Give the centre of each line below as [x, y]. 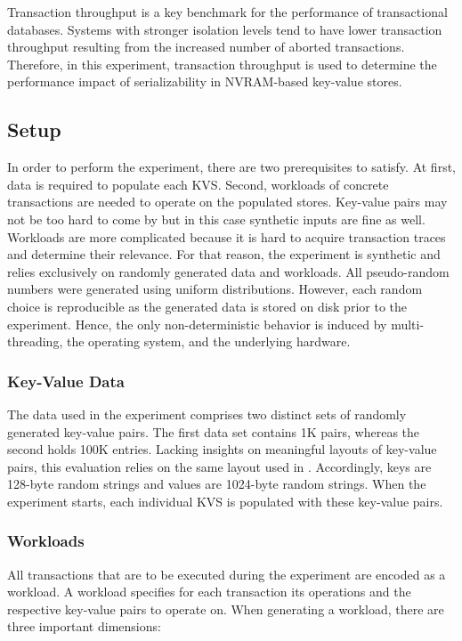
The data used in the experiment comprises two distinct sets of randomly [207, 414]
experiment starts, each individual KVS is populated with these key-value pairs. [225, 501]
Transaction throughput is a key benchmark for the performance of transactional [227, 12]
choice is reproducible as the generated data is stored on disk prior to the [207, 306]
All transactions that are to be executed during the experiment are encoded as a [227, 574]
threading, [35, 341]
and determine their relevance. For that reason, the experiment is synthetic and [224, 254]
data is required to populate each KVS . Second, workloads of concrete [198, 184]
